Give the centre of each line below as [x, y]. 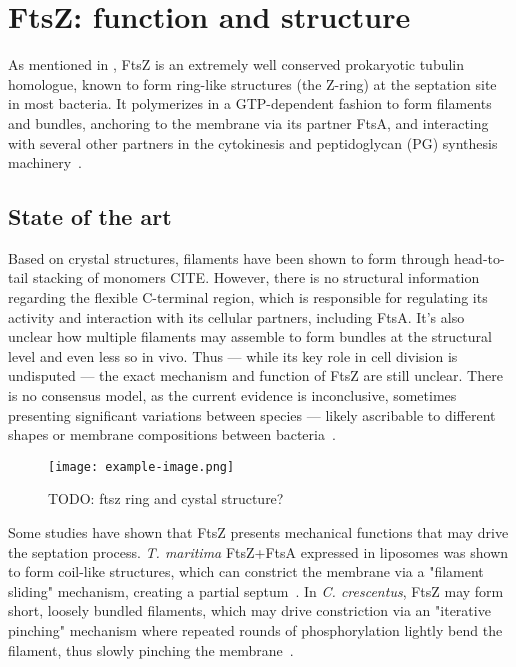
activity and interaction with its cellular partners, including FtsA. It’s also [236, 316]
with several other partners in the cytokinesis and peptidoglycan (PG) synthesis [253, 142]
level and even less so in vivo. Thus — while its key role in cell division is [233, 355]
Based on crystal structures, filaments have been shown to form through [229, 257]
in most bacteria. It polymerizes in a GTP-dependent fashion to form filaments [250, 103]
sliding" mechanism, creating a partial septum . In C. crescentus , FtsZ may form [256, 590]
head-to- [479, 257]
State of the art [90, 216]
